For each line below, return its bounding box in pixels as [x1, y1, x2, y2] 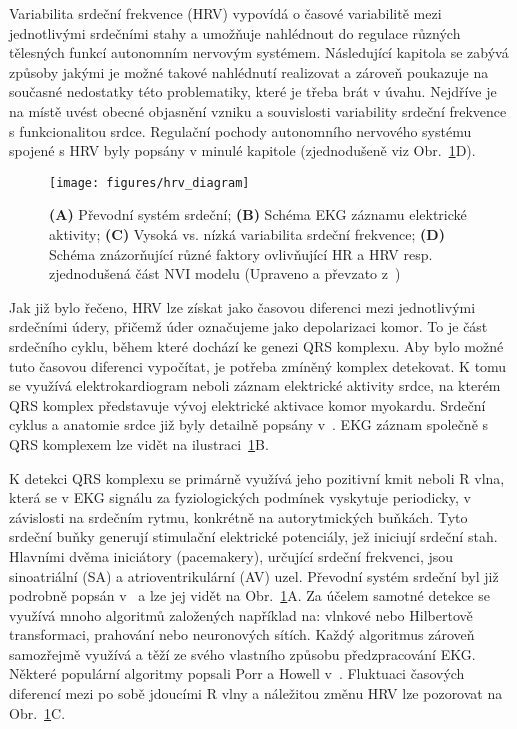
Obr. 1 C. [9, 702, 66, 723]
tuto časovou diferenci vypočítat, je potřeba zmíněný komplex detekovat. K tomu [9, 355, 507, 376]
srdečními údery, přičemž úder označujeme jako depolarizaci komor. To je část [9, 316, 488, 337]
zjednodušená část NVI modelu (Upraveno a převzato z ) [49, 263, 401, 284]
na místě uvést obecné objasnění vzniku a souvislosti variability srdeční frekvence [9, 100, 507, 121]
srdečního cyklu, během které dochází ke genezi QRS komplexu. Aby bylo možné [9, 335, 504, 356]
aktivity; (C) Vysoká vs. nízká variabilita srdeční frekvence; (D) [49, 224, 445, 244]
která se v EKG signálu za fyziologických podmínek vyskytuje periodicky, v [9, 487, 471, 508]
